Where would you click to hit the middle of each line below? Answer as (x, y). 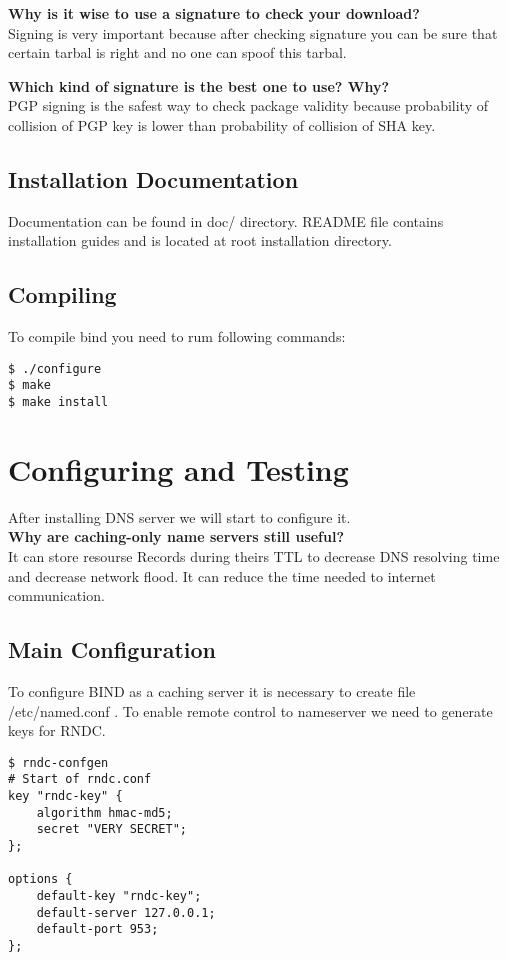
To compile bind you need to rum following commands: (177, 336)
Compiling (62, 294)
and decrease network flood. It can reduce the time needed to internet (222, 575)
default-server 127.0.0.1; (126, 912)
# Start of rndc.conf (80, 779)
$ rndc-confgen (58, 762)
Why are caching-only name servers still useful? (176, 536)
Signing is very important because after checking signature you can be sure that (253, 32)
